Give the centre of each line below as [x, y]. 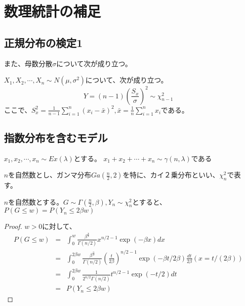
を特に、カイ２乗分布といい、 [171, 175]
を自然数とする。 [36, 201]
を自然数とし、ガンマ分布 [50, 175]
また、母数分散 [28, 63]
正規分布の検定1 [43, 42]
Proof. [13, 226]
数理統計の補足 [53, 11]
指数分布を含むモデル [56, 137]
